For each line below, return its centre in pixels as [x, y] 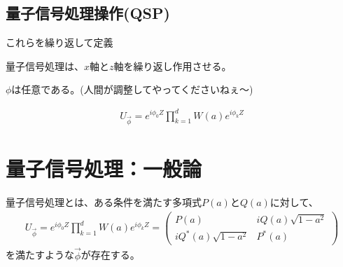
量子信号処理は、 [45, 66]
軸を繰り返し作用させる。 [173, 66]
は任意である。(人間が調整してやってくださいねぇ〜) [132, 89]
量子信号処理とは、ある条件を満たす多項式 [104, 202]
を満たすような [40, 255]
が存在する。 [110, 255]
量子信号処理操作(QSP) [88, 13]
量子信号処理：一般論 [104, 169]
